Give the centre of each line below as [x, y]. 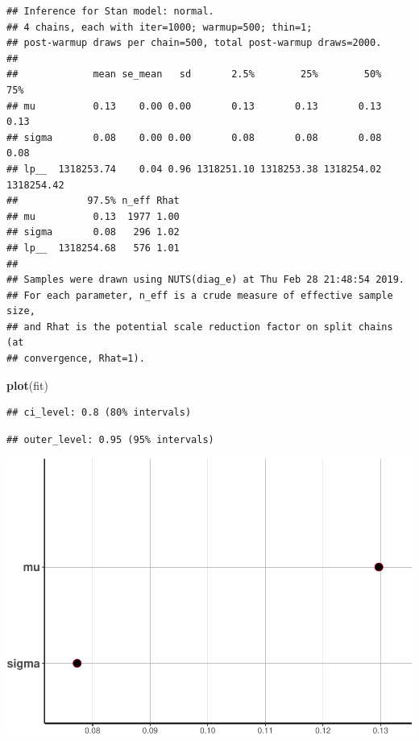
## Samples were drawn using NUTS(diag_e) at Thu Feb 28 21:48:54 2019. [205, 280]
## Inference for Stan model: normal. [110, 11]
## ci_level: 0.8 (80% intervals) [99, 413]
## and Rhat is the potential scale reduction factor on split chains [200, 327]
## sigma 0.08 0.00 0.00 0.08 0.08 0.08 [194, 137]
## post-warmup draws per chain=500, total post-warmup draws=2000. [194, 43]
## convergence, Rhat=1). [76, 359]
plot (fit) [27, 385]
